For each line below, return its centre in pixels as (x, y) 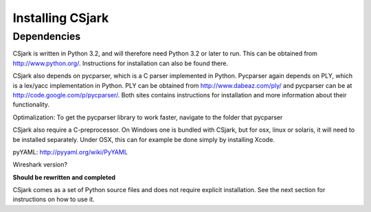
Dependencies (47, 36)
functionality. (31, 105)
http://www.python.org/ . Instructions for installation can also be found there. (120, 63)
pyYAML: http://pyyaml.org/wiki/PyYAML (70, 152)
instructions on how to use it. (54, 200)
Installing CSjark (61, 18)
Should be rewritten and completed (64, 177)
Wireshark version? (40, 165)
